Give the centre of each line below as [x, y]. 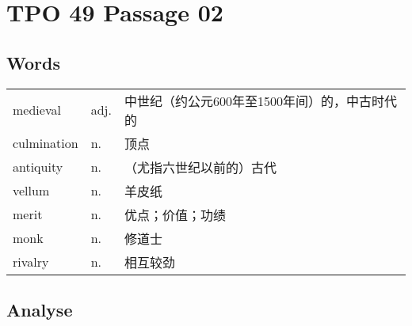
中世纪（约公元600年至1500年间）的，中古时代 [260, 100]
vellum [31, 191]
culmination [46, 143]
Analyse [40, 309]
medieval [37, 110]
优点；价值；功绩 [175, 214]
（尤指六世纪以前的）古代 [200, 167]
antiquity [38, 167]
